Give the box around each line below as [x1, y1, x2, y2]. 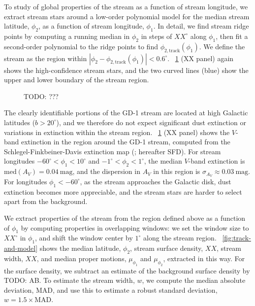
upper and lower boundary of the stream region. [4, 74, 149, 85]
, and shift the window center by [35, 233, 133, 243]
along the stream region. [143, 233, 217, 243]
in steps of [141, 31, 172, 41]
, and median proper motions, [36, 253, 127, 263]
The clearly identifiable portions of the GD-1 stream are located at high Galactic [4, 107, 248, 118]
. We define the [199, 41, 245, 51]
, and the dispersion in [72, 166, 140, 176]
